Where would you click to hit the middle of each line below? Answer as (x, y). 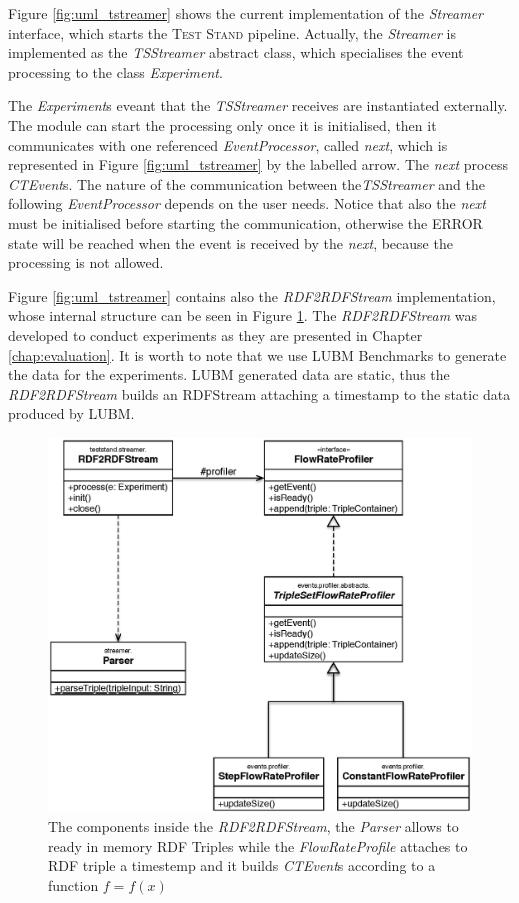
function (73, 884)
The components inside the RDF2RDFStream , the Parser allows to (253, 826)
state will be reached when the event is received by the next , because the (230, 242)
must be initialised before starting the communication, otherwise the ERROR (245, 222)
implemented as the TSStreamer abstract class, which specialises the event (236, 52)
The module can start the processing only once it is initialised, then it (222, 124)
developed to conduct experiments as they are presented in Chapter (215, 334)
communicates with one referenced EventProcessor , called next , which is (228, 144)
